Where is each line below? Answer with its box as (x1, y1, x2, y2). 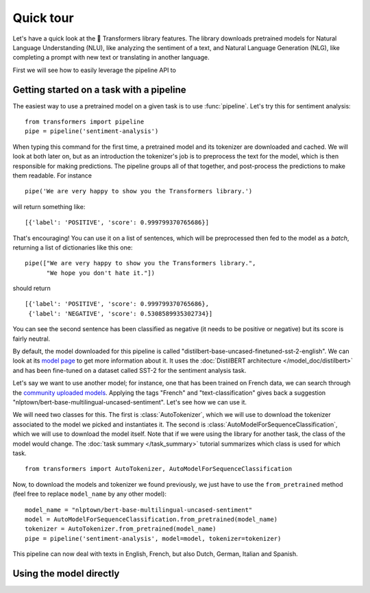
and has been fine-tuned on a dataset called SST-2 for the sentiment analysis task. (12, 366, 247, 374)
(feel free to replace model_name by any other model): (12, 490, 167, 498)
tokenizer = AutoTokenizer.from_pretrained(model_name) (25, 525, 217, 533)
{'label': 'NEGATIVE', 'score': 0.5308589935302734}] (28, 309, 213, 317)
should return (12, 285, 51, 293)
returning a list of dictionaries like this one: (12, 243, 133, 252)
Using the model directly (12, 568, 120, 579)
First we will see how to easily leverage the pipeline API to (12, 66, 176, 74)
